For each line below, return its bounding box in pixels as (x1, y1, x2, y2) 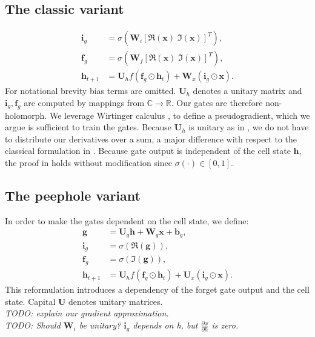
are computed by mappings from (24, 96, 145, 108)
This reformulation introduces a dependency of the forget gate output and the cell (5, 283, 310, 296)
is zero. (211, 319, 239, 332)
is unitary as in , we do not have (188, 121, 309, 133)
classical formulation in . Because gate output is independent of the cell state (5, 144, 291, 157)
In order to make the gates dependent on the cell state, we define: (5, 214, 249, 227)
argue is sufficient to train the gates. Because (5, 121, 172, 133)
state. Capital (5, 295, 56, 307)
